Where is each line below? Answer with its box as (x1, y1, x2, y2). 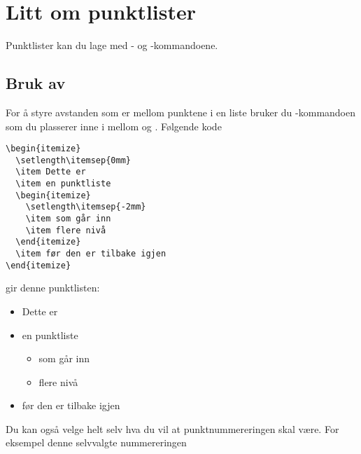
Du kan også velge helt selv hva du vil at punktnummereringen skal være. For (6, 421, 339, 436)
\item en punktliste (15, 179, 111, 189)
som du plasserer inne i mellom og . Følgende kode (6, 118, 222, 133)
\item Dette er (15, 167, 86, 177)
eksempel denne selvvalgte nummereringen (6, 435, 187, 450)
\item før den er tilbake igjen (15, 249, 167, 259)
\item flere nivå (25, 225, 106, 235)
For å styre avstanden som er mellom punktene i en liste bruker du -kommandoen (6, 104, 356, 119)
